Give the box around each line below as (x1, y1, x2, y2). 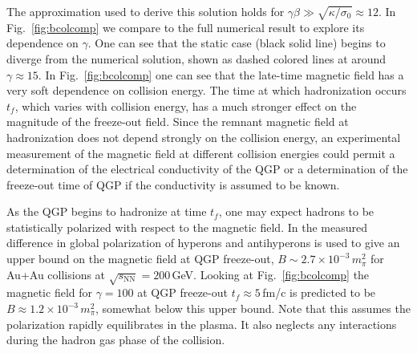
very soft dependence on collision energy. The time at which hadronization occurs (6, 82, 407, 99)
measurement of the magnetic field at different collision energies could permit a (6, 144, 395, 161)
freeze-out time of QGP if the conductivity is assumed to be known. (6, 176, 340, 193)
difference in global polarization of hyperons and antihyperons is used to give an (6, 234, 400, 251)
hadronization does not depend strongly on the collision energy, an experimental (6, 128, 401, 145)
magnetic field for (6, 284, 92, 301)
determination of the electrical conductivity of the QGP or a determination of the (6, 160, 408, 177)
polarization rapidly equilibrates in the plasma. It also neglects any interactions (6, 315, 397, 332)
